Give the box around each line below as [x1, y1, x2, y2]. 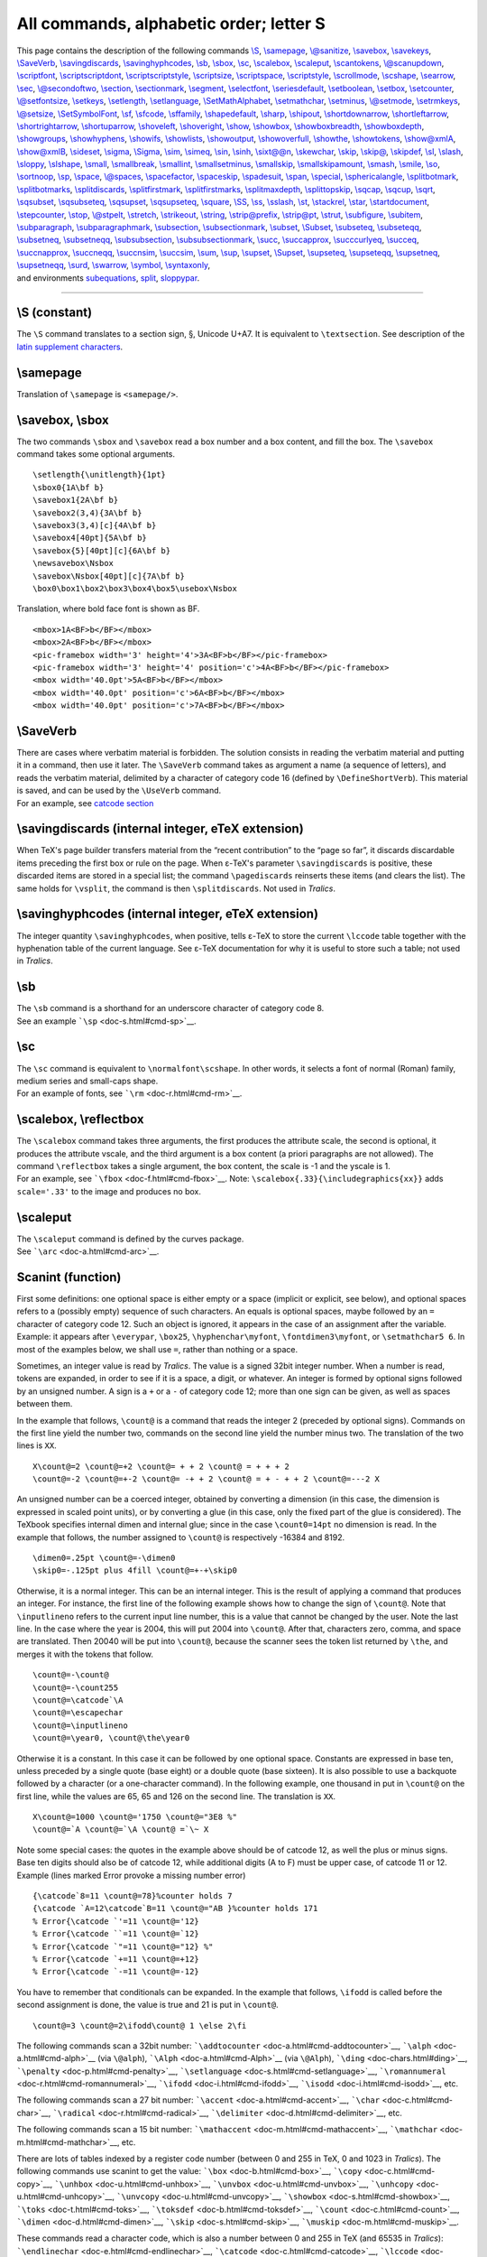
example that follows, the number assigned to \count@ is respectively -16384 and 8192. [16, 1531, 345, 1543]
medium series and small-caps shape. [16, 1075, 159, 1086]
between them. [16, 1398, 73, 1409]
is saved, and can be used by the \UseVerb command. [16, 785, 222, 796]
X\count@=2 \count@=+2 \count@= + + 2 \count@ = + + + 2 [32, 1461, 290, 1472]
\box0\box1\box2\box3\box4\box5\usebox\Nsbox [32, 583, 238, 593]
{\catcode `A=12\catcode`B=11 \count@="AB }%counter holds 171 [32, 1903, 318, 1914]
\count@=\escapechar [32, 1707, 124, 1718]
